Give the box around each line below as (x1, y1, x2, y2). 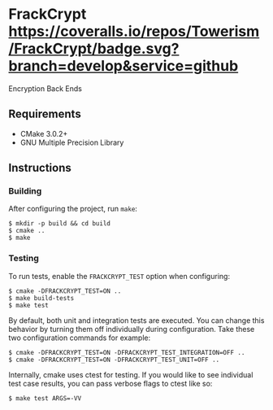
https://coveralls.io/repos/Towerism (8, 22, 260, 41)
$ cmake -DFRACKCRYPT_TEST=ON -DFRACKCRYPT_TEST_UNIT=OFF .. (8, 355, 220, 364)
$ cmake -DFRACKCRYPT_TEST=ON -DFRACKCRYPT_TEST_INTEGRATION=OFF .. (8, 348, 245, 356)
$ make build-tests (8, 294, 75, 302)
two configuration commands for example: (8, 333, 151, 342)
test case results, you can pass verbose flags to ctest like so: (8, 378, 213, 388)
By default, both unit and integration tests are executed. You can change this (8, 315, 265, 325)
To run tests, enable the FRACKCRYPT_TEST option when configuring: (8, 271, 230, 281)
